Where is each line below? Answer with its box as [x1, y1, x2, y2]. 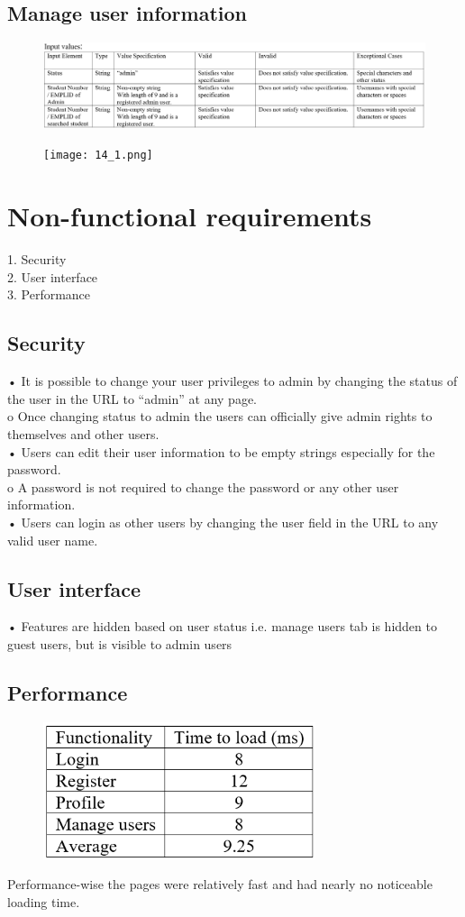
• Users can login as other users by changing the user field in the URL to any [7, 512, 439, 531]
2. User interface [7, 267, 98, 286]
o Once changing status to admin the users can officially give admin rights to [7, 407, 433, 426]
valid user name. [7, 530, 98, 549]
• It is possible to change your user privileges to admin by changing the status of [7, 371, 458, 390]
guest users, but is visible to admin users [7, 634, 232, 653]
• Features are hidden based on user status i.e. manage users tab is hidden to [7, 617, 437, 636]
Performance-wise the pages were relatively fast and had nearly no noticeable [7, 875, 433, 894]
